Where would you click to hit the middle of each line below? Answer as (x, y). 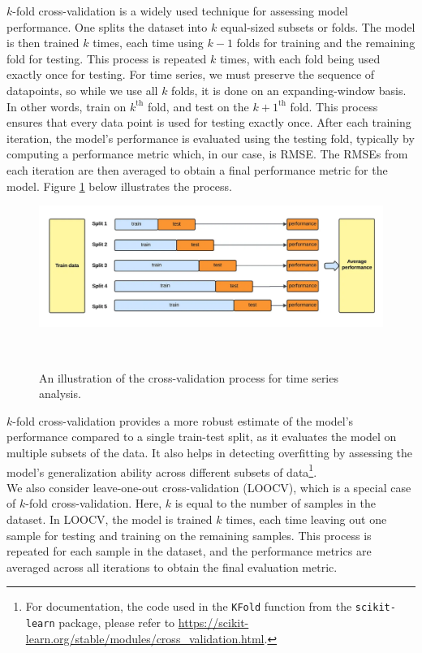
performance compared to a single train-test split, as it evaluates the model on (202, 437)
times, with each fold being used (300, 58)
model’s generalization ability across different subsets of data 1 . (162, 470)
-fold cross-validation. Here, (94, 503)
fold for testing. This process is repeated (107, 58)
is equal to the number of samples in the (275, 503)
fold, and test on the (198, 106)
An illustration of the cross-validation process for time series (189, 377)
